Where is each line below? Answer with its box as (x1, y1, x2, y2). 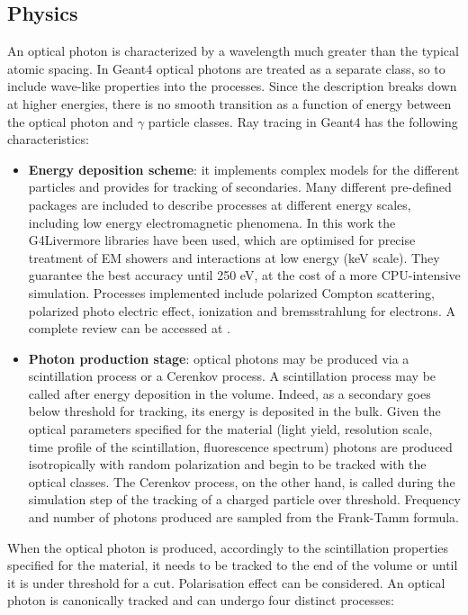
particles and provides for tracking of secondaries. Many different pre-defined (28, 177, 452, 196)
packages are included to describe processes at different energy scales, (28, 194, 411, 213)
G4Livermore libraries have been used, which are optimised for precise (28, 231, 416, 249)
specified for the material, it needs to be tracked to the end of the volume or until (7, 556, 458, 574)
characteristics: (7, 130, 89, 149)
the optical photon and (7, 112, 134, 131)
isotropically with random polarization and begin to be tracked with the (28, 455, 427, 474)
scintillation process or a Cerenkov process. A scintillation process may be (28, 366, 436, 385)
